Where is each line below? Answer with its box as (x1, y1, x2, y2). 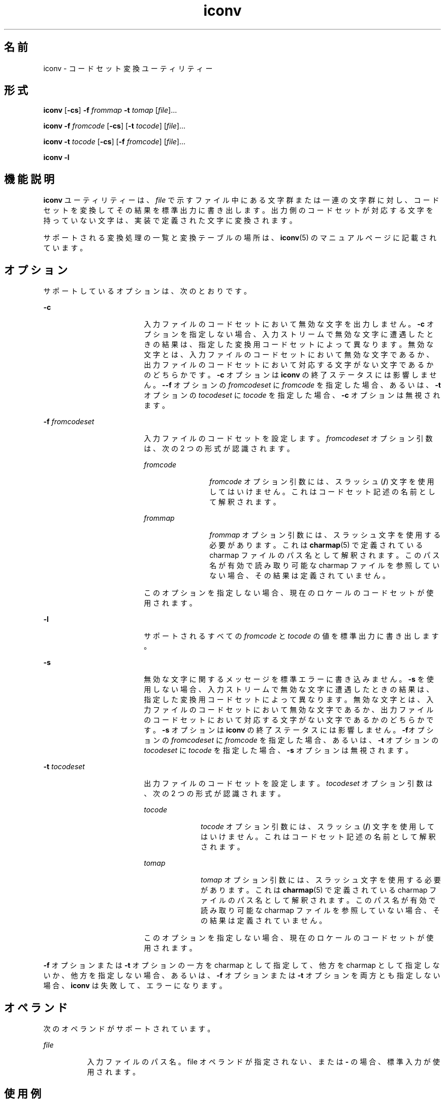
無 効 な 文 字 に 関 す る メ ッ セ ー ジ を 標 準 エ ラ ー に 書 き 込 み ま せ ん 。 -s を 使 (144, 675, 434, 684)
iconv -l (43, 153, 70, 162)
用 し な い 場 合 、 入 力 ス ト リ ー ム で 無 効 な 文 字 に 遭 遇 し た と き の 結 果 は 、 (144, 685, 434, 694)
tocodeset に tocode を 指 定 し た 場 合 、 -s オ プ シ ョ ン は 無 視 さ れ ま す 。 (144, 746, 412, 755)
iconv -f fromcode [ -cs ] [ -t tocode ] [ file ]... (43, 121, 186, 131)
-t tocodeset (43, 762, 85, 771)
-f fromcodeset (43, 417, 94, 426)
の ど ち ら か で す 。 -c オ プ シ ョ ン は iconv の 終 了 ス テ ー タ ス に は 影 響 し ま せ (144, 370, 437, 380)
